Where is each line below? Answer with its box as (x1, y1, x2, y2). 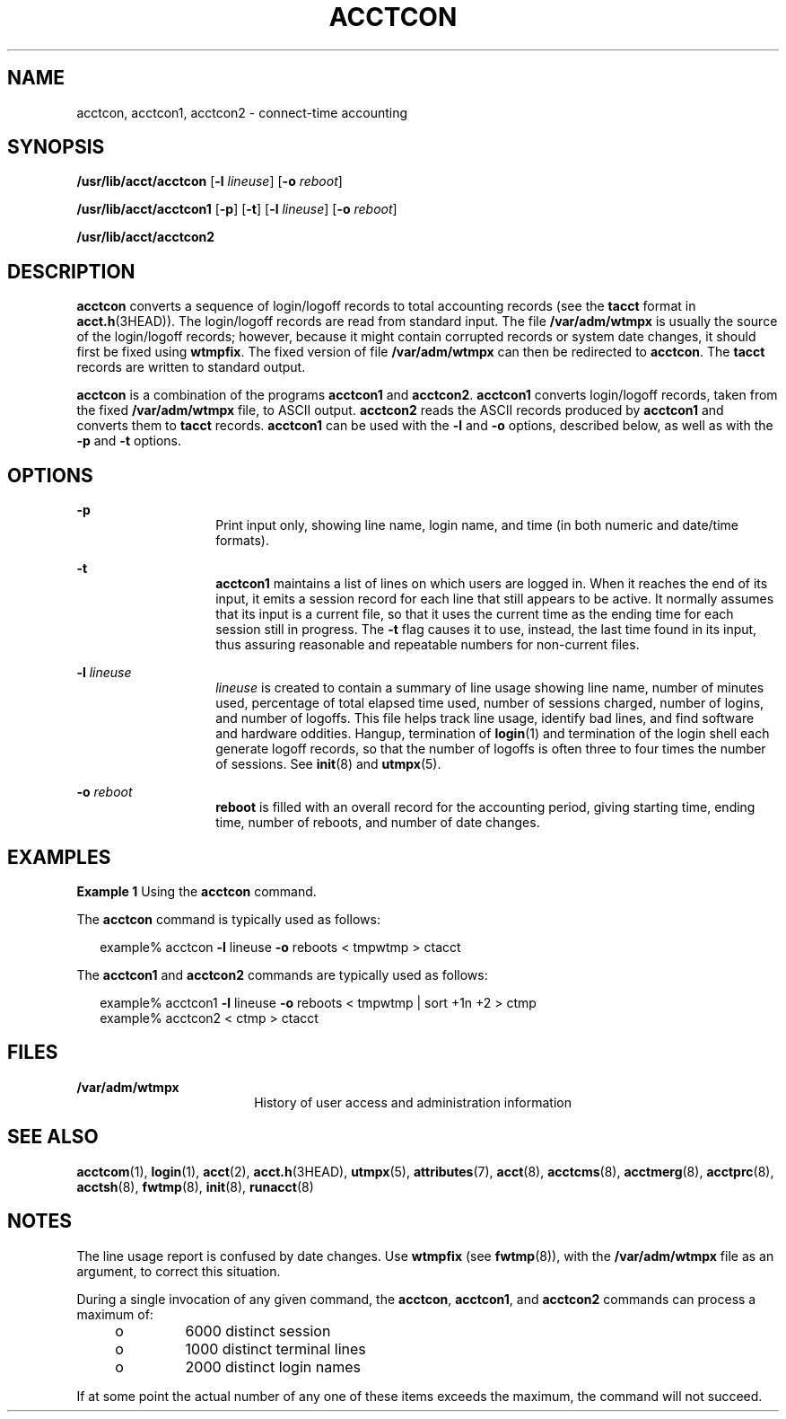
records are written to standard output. (76, 359, 306, 375)
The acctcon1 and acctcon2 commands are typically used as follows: (76, 966, 488, 983)
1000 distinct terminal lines (185, 1339, 366, 1358)
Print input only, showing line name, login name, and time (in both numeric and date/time (215, 517, 739, 533)
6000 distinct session (185, 1321, 331, 1340)
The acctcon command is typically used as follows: (76, 911, 381, 927)
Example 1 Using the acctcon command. (76, 883, 317, 899)
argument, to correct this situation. (76, 1263, 281, 1279)
